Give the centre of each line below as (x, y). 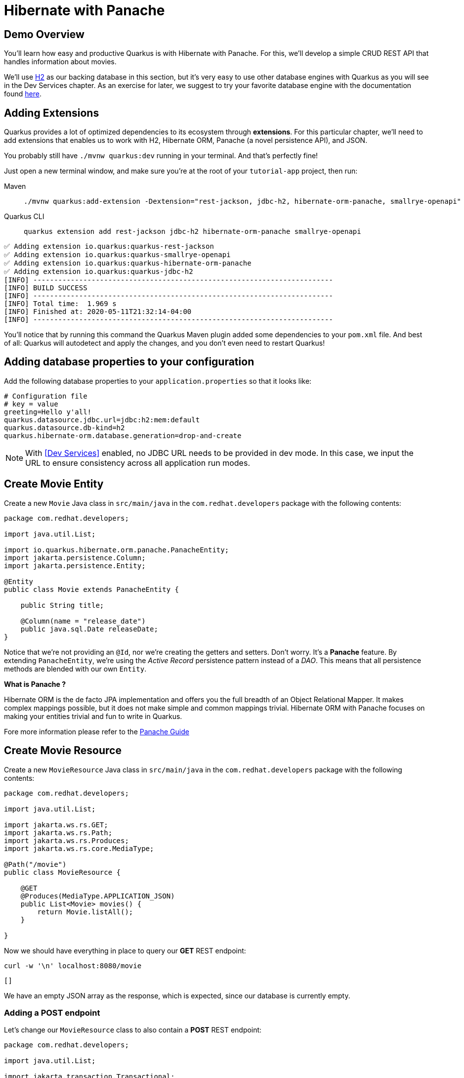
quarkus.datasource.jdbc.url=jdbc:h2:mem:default (102, 420)
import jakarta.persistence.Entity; (75, 565)
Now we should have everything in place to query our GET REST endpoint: (125, 950)
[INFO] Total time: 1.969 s (60, 304)
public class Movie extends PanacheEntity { (92, 589)
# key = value (31, 404)
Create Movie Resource (63, 751)
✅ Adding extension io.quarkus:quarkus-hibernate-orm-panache (128, 263)
